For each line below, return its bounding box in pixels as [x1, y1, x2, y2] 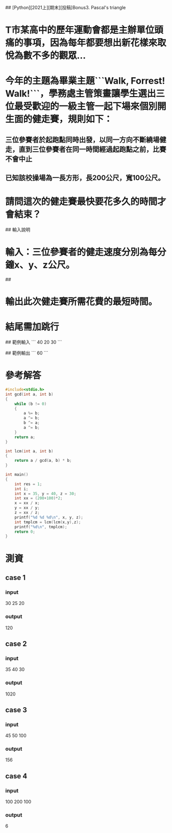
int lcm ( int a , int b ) [5, 448, 54, 454]
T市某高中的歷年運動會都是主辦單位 [5, 25, 155, 36]
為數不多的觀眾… [14, 50, 86, 61]
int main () [5, 472, 29, 477]
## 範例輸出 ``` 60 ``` [5, 350, 48, 356]
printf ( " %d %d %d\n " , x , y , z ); [14, 514, 83, 520]
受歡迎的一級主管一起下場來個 [23, 101, 149, 112]
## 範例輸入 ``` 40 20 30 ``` [5, 339, 62, 345]
